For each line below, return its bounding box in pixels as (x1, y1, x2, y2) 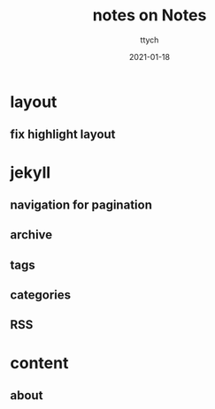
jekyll (10, 163, 51, 182)
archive (10, 227, 53, 243)
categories (10, 288, 72, 303)
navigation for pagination (10, 197, 153, 212)
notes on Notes (92, 5, 207, 26)
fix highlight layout (10, 127, 116, 142)
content (10, 352, 69, 373)
